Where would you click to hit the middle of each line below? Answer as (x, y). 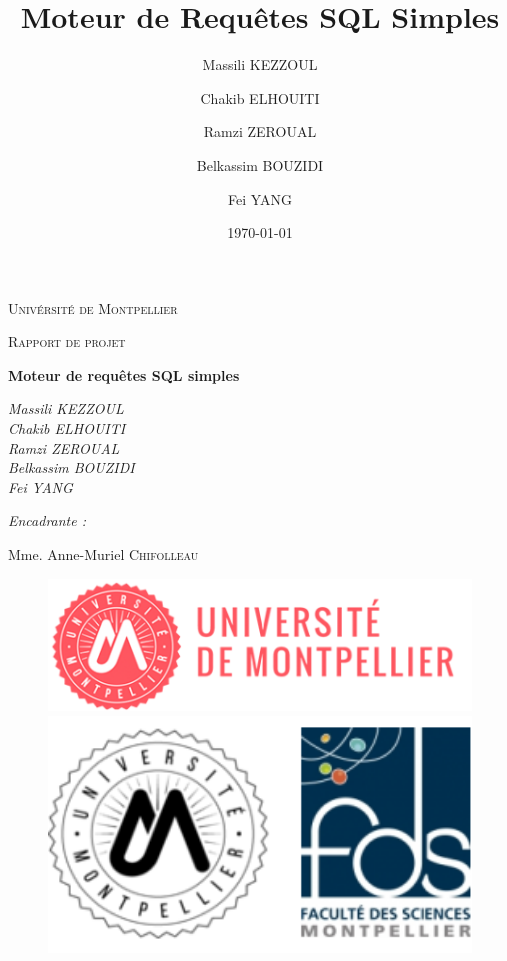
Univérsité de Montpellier (93, 307)
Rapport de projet (67, 341)
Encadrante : (47, 520)
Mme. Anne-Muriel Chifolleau (103, 554)
